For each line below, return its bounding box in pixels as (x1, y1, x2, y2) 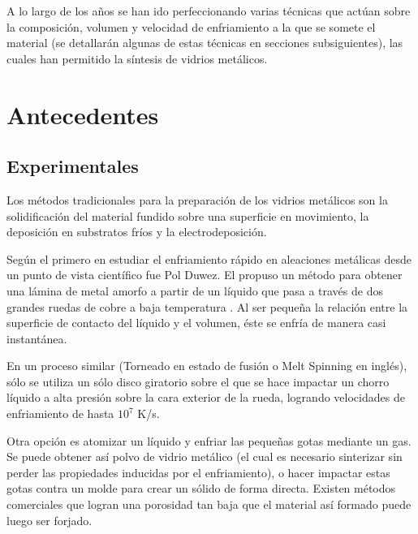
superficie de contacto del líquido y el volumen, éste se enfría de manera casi (6, 314, 386, 331)
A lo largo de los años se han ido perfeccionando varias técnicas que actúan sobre (6, 2, 411, 19)
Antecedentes (6, 97, 159, 131)
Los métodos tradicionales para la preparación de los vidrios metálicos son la (6, 191, 388, 208)
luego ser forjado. (6, 511, 93, 528)
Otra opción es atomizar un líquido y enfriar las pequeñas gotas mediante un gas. (6, 432, 412, 449)
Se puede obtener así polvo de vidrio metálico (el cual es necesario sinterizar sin (6, 448, 403, 465)
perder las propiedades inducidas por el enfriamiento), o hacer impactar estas (6, 463, 390, 480)
